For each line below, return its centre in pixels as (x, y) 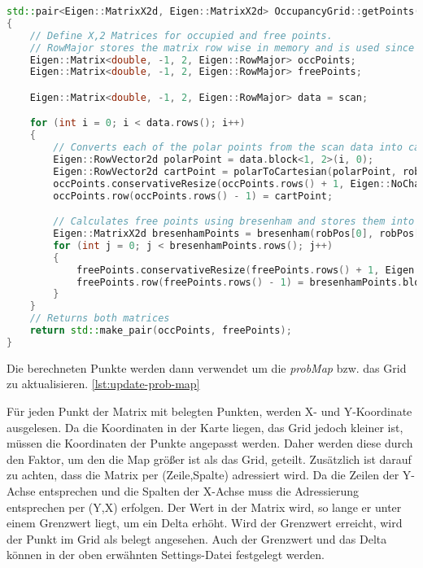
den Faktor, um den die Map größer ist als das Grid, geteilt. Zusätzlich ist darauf (209, 459)
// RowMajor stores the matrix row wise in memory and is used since (222, 48)
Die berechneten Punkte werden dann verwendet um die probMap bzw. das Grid (207, 367)
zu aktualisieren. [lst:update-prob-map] (103, 384)
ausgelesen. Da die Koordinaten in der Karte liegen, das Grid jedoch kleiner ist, (205, 427)
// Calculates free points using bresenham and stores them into (234, 222)
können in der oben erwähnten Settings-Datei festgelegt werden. (166, 555)
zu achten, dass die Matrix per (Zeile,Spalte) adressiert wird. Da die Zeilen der (203, 475)
